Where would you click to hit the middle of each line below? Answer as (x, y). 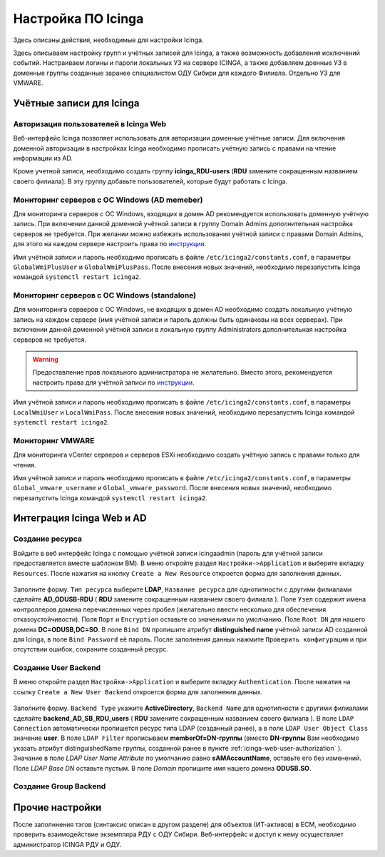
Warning (45, 360)
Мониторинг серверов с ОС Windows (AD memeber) (108, 200)
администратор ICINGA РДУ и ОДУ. (67, 844)
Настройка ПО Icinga (78, 19)
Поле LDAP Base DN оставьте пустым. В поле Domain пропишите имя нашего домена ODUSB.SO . (162, 768)
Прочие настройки (57, 807)
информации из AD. (43, 158)
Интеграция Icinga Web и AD (80, 518)
